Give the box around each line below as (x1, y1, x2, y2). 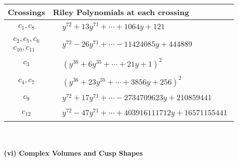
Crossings (8, 6, 45, 18)
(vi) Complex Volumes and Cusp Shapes (4, 147, 143, 158)
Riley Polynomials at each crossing (53, 6, 189, 18)
